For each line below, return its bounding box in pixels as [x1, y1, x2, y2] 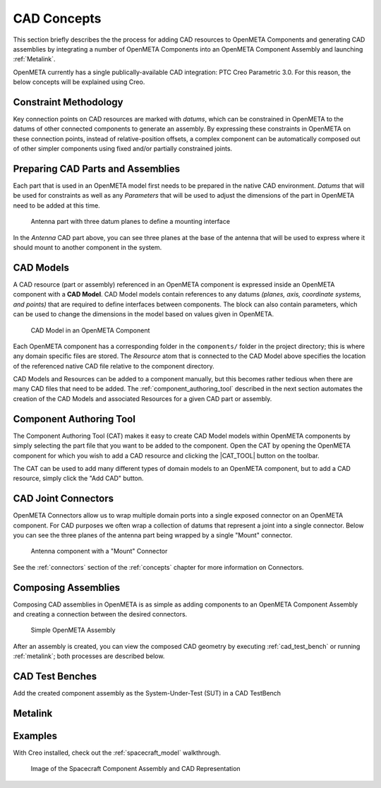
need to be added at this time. [13, 201, 100, 210]
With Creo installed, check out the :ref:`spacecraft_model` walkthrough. [13, 748, 222, 757]
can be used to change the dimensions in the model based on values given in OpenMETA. [13, 310, 274, 318]
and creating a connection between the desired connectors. [13, 610, 188, 619]
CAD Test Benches [13, 671, 97, 683]
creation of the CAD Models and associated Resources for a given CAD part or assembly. [13, 394, 272, 402]
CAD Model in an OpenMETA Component [30, 326, 150, 335]
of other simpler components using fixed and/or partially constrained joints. [13, 145, 233, 153]
